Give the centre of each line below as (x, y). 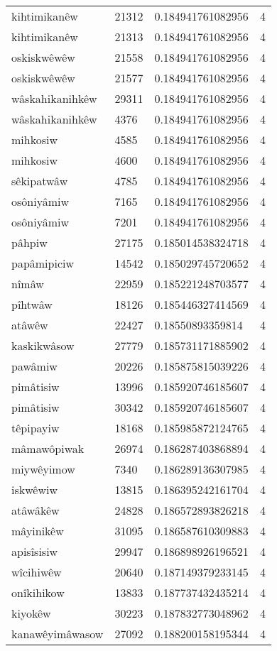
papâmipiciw (43, 263)
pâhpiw (29, 242)
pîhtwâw (32, 304)
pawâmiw (34, 366)
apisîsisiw (35, 551)
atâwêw (30, 325)
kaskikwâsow (43, 345)
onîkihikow (38, 592)
